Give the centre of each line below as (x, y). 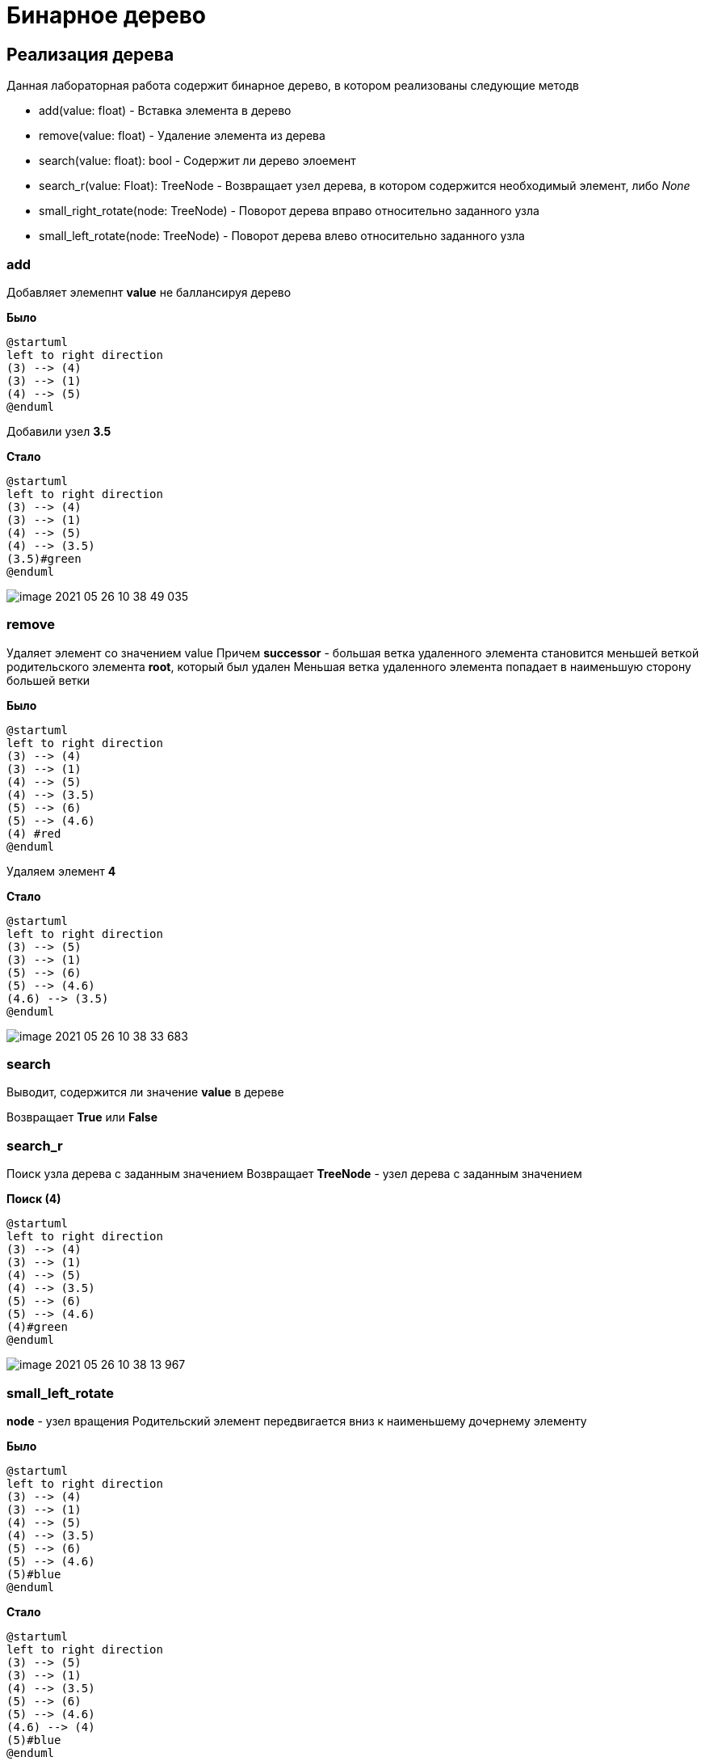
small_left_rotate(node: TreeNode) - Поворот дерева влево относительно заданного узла (282, 236)
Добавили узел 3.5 (59, 431)
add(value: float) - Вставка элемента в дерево (165, 111)
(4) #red (34, 833)
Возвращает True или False (82, 1117)
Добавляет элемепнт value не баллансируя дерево (149, 292)
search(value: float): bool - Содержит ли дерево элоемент (197, 161)
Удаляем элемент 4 (61, 871)
